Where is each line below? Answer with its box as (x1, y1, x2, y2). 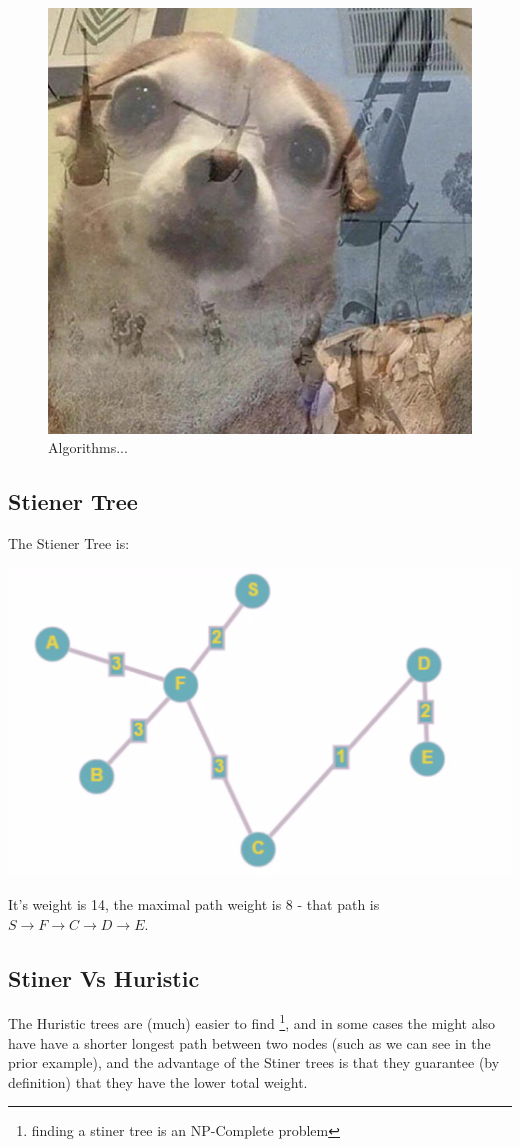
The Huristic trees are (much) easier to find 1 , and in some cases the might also (8, 1010, 496, 1034)
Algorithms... (48, 437, 128, 458)
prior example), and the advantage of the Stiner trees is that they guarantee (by (8, 1052, 500, 1073)
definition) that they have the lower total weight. (8, 1071, 308, 1092)
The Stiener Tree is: (8, 533, 130, 554)
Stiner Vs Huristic (8, 962, 200, 993)
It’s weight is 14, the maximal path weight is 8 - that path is (8, 894, 380, 915)
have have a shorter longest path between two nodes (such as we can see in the (8, 1032, 491, 1053)
